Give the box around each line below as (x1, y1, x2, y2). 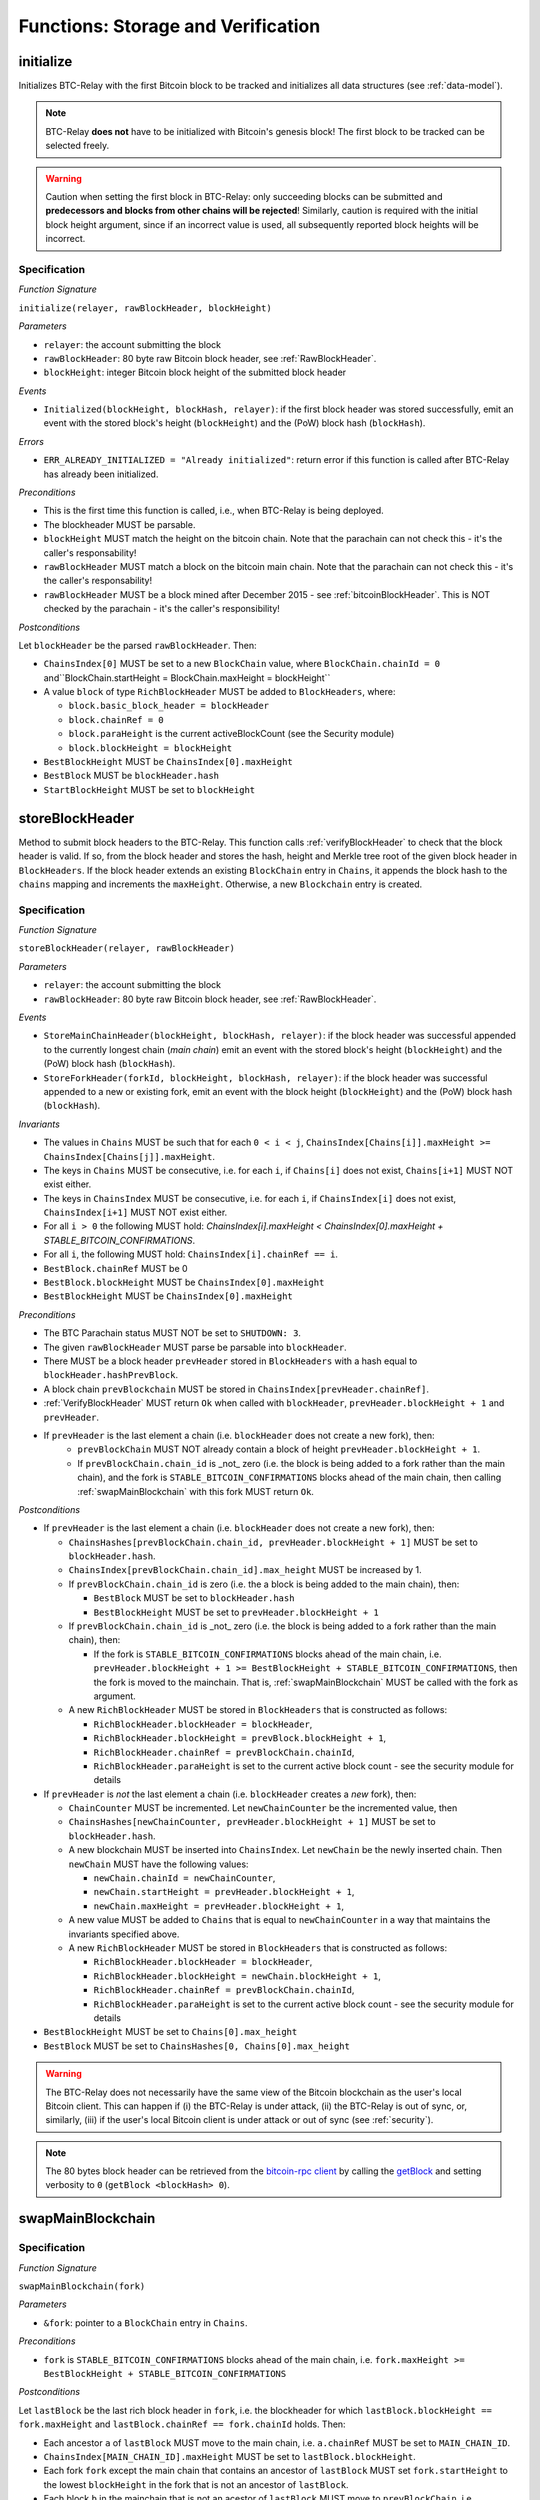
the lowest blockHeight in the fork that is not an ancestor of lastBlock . (43, 2478, 349, 2490)
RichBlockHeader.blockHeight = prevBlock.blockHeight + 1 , (93, 1732, 387, 1744)
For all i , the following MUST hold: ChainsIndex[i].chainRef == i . (43, 1248, 339, 1260)
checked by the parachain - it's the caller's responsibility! (43, 603, 280, 615)
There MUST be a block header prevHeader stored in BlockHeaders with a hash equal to (43, 1355, 418, 1367)
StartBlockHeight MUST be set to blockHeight (43, 783, 255, 795)
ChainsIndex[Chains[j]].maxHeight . (43, 1150, 215, 1162)
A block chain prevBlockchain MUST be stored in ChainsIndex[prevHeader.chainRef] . (43, 1383, 430, 1395)
